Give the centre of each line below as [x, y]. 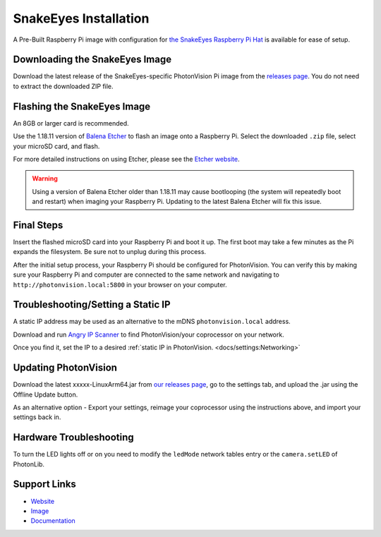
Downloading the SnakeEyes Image [92, 60]
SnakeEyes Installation [81, 18]
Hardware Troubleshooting [73, 438]
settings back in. [37, 417]
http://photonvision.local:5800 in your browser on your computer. [120, 284]
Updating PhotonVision [65, 368]
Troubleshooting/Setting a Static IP [92, 304]
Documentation [53, 521]
